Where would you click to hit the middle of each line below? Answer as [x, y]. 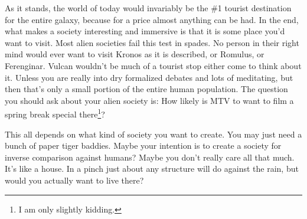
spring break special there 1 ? [55, 113]
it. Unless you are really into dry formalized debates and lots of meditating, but [149, 77]
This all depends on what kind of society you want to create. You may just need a [153, 134]
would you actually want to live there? [74, 180]
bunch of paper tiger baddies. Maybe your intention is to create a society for [143, 146]
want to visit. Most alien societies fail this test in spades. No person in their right [152, 42]
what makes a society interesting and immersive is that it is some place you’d [145, 31]
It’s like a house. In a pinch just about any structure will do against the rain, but [152, 169]
